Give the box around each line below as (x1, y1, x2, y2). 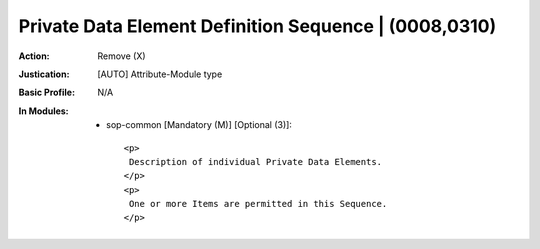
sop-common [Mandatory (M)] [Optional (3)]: (106, 119, 292, 131)
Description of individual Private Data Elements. (128, 156, 383, 167)
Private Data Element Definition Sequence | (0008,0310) (18, 15, 497, 37)
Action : (18, 50, 50, 62)
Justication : (18, 68, 70, 80)
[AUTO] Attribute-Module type (97, 68, 223, 80)
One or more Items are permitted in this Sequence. (128, 198, 388, 210)
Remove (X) (97, 50, 146, 62)
